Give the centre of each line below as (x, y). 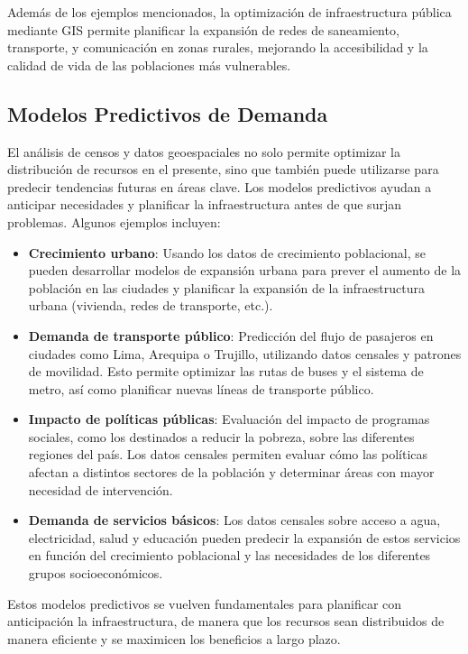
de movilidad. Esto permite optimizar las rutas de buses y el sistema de (226, 371)
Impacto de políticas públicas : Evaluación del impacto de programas (229, 419)
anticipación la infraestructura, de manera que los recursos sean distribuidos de (226, 621)
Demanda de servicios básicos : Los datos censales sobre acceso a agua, (234, 520)
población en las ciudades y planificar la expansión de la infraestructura (226, 287)
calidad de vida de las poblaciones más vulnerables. (149, 64)
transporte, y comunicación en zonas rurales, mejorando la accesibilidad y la (218, 47)
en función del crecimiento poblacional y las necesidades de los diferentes (229, 555)
